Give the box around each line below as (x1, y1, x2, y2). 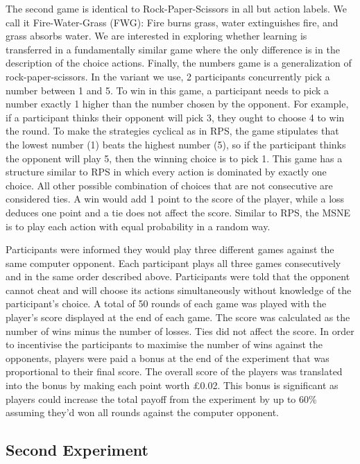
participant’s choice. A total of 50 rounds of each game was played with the (6, 296, 327, 311)
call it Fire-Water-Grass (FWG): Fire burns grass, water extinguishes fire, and (6, 15, 338, 29)
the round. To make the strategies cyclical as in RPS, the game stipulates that (6, 123, 339, 138)
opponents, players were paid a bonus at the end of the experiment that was (6, 350, 329, 365)
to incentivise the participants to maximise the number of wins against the (6, 337, 323, 352)
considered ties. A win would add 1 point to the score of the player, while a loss (6, 191, 345, 206)
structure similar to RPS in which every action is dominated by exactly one (6, 164, 327, 179)
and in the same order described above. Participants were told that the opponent (6, 269, 350, 284)
